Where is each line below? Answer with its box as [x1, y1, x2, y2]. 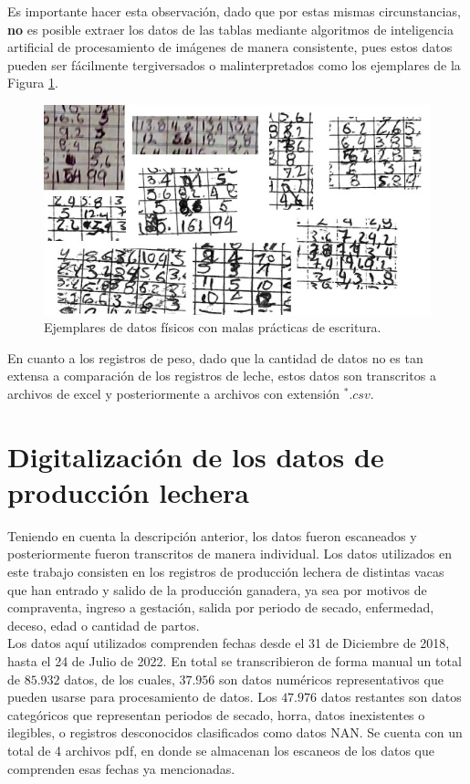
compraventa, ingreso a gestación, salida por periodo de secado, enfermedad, [7, 598, 434, 617]
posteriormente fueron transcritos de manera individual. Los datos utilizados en [7, 544, 453, 563]
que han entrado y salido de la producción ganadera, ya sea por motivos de [7, 580, 427, 599]
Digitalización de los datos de [7, 437, 384, 475]
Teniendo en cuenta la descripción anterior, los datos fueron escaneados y [7, 526, 417, 545]
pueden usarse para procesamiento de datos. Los [7, 687, 277, 706]
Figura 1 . [7, 73, 58, 92]
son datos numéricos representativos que [219, 669, 444, 688]
